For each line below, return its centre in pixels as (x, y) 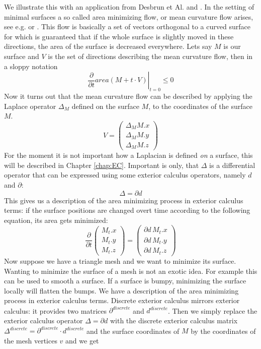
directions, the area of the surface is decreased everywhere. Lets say (108, 46)
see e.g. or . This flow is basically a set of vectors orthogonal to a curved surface (127, 26)
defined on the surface (105, 106)
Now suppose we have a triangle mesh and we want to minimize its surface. (120, 260)
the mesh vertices (31, 340)
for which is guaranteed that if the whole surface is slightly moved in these (119, 36)
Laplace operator (30, 106)
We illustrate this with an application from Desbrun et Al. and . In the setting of (129, 7)
